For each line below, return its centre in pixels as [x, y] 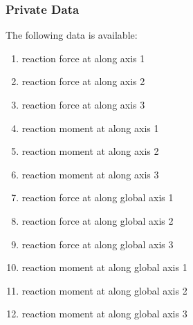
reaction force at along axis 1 [83, 58]
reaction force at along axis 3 [83, 104]
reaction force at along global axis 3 [98, 244]
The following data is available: [72, 35]
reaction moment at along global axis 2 [104, 290]
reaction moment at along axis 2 [90, 151]
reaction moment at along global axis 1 [104, 267]
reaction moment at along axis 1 [90, 128]
